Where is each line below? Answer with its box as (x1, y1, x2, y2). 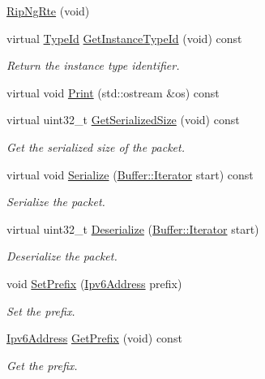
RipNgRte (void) (6, 2, 90, 19)
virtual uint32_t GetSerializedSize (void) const (6, 111, 240, 128)
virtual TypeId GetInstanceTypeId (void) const (6, 29, 242, 46)
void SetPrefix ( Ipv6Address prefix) (6, 274, 182, 291)
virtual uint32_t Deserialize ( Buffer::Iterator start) (6, 220, 259, 237)
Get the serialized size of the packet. (6, 138, 185, 155)
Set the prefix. (6, 302, 75, 319)
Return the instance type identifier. (6, 57, 180, 74)
